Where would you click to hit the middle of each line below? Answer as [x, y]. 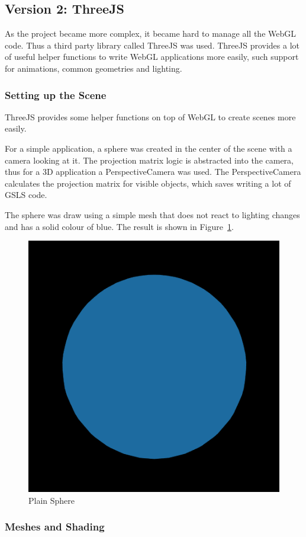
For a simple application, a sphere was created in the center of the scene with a [149, 148]
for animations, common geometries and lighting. [94, 68]
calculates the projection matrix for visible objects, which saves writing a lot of [148, 183]
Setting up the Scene [56, 95]
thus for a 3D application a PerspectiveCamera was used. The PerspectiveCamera [153, 172]
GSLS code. [26, 195]
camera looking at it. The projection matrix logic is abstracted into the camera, [149, 160]
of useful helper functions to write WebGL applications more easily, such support [152, 57]
